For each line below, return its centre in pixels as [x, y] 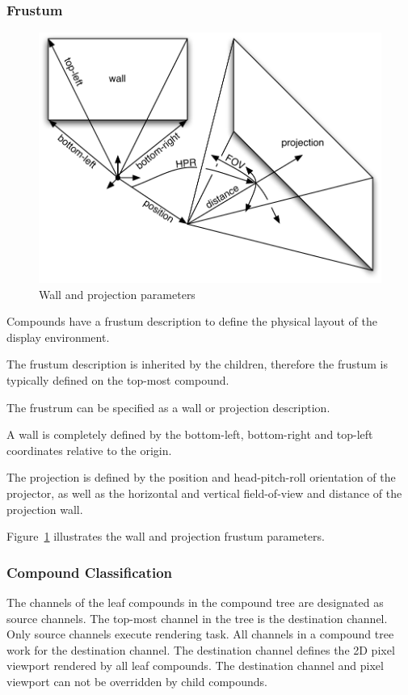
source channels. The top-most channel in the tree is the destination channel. [197, 618]
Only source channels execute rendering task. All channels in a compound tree [200, 634]
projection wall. [45, 509]
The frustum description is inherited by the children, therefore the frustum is [198, 364]
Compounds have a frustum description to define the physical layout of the [192, 321]
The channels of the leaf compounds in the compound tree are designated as [195, 602]
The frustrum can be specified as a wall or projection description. [168, 407]
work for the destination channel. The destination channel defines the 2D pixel [201, 649]
